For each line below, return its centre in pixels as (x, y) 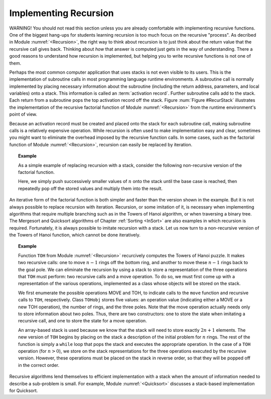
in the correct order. (39, 365)
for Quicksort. (24, 390)
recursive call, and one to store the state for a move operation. (83, 321)
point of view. (23, 114)
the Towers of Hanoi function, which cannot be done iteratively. (75, 235)
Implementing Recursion (61, 13)
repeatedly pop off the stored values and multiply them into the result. (90, 188)
